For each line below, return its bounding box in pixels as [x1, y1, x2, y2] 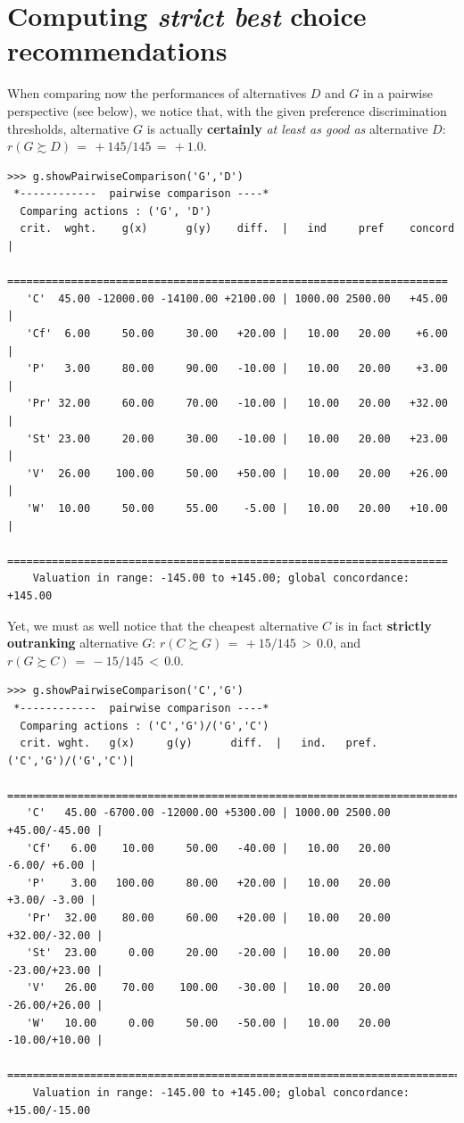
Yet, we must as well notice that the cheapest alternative [7, 615, 319, 634]
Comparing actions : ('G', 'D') [20, 204, 212, 218]
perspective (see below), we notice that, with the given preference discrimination [7, 101, 447, 120]
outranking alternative [7, 633, 138, 652]
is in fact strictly [335, 615, 432, 634]
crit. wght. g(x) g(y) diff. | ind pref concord [20, 222, 455, 235]
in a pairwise [362, 84, 433, 103]
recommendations [7, 32, 228, 69]
